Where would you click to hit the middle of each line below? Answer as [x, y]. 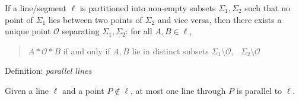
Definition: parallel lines [48, 71]
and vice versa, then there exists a [220, 19]
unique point [28, 31]
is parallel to [259, 90]
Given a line [27, 90]
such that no [267, 8]
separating [81, 31]
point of [19, 19]
